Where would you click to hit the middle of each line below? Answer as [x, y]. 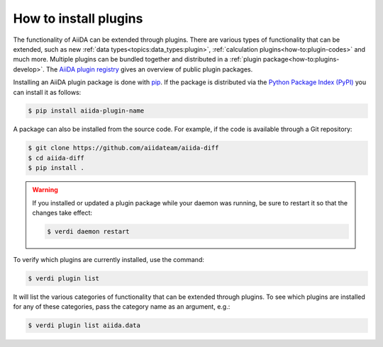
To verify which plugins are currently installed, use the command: [109, 259]
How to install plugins [78, 18]
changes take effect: [62, 213]
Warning [45, 190]
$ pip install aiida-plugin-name [86, 111]
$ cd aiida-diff [56, 158]
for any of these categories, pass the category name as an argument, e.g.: [122, 307]
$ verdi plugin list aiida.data [84, 325]
